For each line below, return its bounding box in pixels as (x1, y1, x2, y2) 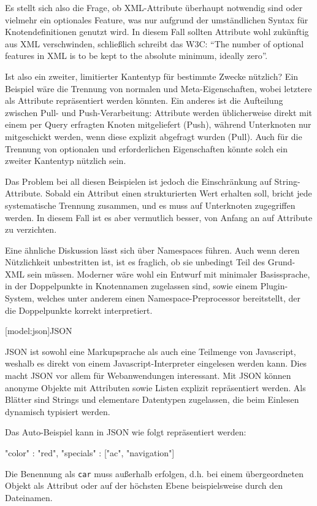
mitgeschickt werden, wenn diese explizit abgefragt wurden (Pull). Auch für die (5, 130, 302, 142)
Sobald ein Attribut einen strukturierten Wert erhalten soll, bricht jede (45, 187, 312, 200)
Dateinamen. (5, 491, 53, 504)
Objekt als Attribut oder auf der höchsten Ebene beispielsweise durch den (5, 479, 283, 492)
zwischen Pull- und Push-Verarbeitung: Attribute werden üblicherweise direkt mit (5, 106, 313, 119)
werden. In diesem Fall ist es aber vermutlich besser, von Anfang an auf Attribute (5, 211, 313, 224)
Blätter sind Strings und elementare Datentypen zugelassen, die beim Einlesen (5, 393, 299, 406)
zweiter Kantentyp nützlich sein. (5, 154, 126, 167)
